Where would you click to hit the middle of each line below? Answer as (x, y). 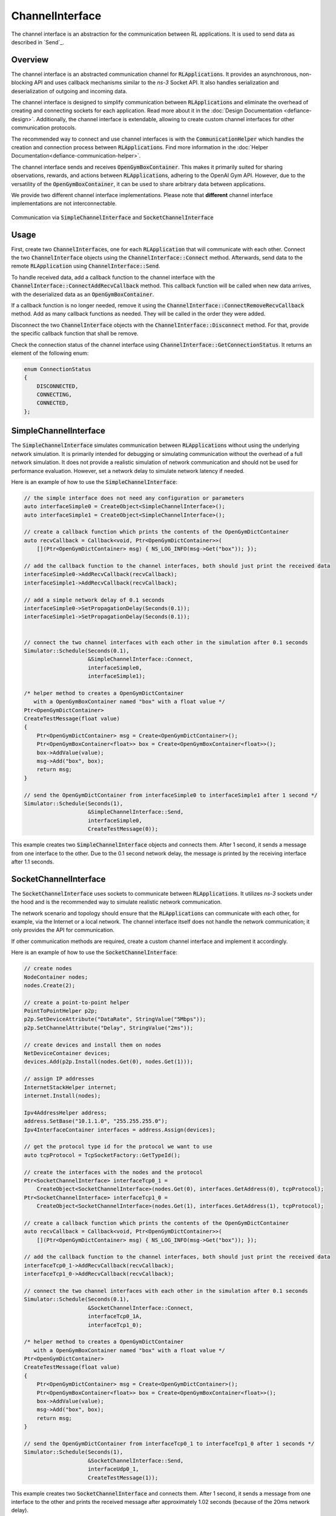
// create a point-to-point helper (77, 1002)
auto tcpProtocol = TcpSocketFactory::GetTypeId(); (102, 1155)
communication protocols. (44, 128)
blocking (22, 82)
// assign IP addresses (59, 1079)
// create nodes (48, 968)
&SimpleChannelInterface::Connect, (141, 659)
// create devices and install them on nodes (93, 1045)
